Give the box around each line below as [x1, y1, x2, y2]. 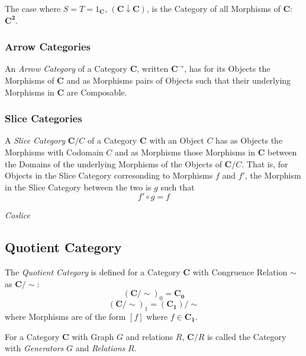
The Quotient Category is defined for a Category [5, 266, 181, 278]
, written [137, 62, 169, 75]
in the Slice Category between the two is [5, 180, 152, 193]
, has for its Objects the [184, 62, 270, 75]
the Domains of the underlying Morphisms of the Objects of [5, 157, 222, 170]
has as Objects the [215, 134, 283, 147]
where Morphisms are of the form [5, 310, 126, 322]
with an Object [149, 134, 204, 147]
